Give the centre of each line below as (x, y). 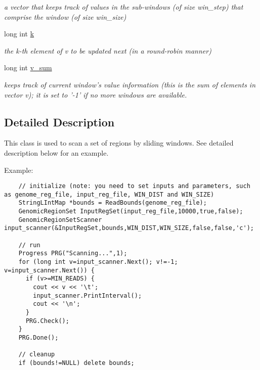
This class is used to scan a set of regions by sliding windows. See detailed (119, 143)
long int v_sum (28, 67)
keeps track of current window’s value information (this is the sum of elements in (130, 84)
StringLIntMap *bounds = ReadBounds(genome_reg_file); (113, 203)
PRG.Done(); (38, 337)
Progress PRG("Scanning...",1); (73, 253)
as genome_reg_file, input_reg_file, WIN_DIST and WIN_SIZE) (109, 194)
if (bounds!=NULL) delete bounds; (76, 363)
